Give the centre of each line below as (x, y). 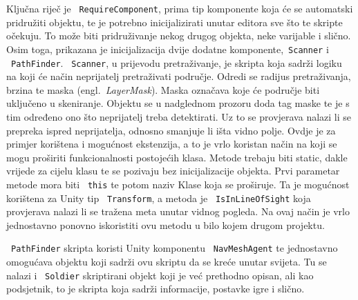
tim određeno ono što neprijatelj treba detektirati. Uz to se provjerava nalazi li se (179, 116)
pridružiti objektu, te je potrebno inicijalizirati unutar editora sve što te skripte (175, 22)
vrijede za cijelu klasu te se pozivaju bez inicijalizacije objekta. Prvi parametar (173, 171)
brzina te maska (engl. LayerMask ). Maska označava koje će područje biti (163, 89)
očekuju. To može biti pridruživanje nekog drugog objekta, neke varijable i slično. (179, 36)
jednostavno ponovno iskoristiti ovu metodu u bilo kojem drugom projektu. (166, 224)
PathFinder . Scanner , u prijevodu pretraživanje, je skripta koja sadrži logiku (177, 62)
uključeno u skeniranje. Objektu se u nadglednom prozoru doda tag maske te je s (178, 103)
